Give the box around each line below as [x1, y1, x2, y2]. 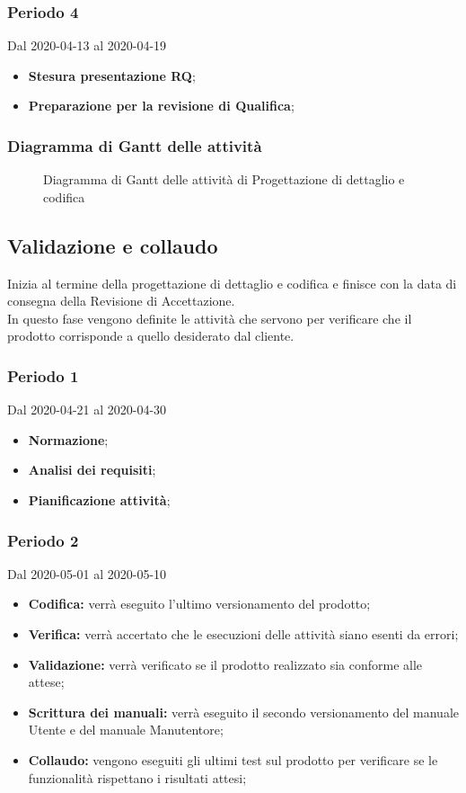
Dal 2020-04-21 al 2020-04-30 [7, 400, 167, 419]
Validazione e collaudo [7, 231, 218, 259]
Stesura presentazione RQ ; [28, 66, 196, 85]
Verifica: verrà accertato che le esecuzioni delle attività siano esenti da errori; [28, 624, 459, 643]
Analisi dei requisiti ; [28, 460, 156, 479]
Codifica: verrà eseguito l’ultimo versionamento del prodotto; [28, 594, 371, 613]
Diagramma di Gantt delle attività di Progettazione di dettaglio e [43, 170, 405, 189]
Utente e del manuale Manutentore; [28, 720, 224, 739]
